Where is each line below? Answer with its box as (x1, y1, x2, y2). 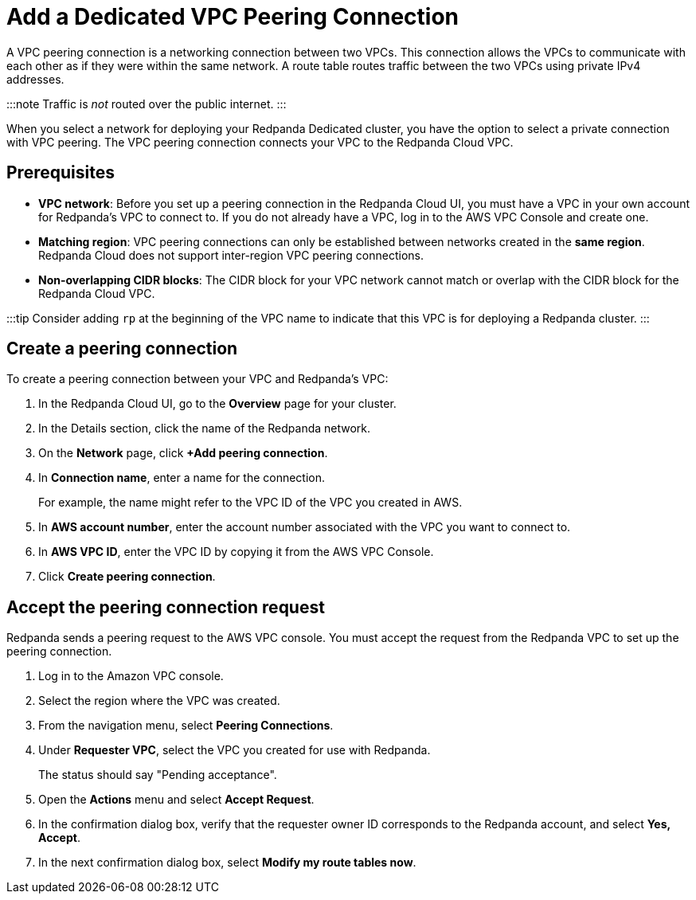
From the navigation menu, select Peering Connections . (38, 718, 334, 733)
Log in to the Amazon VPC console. (38, 669, 224, 683)
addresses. (6, 72, 65, 86)
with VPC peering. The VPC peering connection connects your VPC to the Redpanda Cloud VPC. (6, 135, 514, 149)
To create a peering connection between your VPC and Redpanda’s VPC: (6, 372, 389, 386)
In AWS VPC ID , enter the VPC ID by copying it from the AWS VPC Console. (38, 545, 434, 559)
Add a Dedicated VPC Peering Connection (6, 3, 459, 30)
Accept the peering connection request (6, 597, 325, 617)
